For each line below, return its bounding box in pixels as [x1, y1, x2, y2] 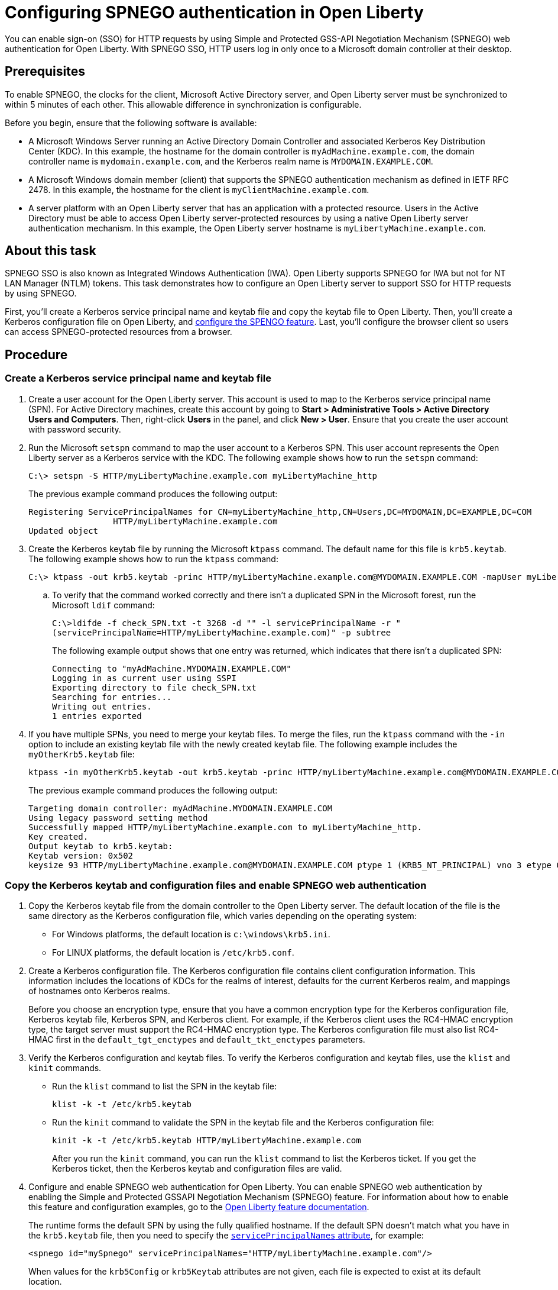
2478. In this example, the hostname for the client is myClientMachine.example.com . [28, 184, 369, 195]
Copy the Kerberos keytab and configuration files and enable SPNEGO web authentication [5, 879, 427, 892]
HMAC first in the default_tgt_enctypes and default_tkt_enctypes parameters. [28, 1034, 365, 1045]
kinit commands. [28, 1063, 102, 1073]
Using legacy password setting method [28, 812, 208, 823]
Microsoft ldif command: [52, 599, 155, 610]
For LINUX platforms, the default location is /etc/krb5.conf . [52, 947, 294, 958]
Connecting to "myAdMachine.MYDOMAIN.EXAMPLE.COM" [52, 663, 291, 673]
